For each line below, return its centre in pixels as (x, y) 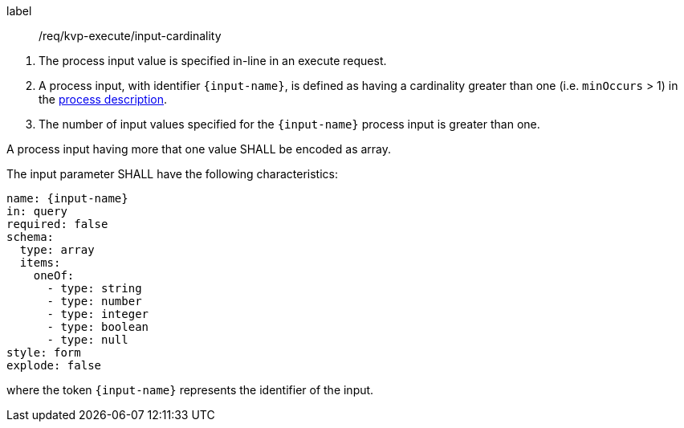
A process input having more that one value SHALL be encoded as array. (199, 149)
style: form (44, 353)
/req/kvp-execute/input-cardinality (130, 36)
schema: (31, 237)
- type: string (94, 288)
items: (40, 263)
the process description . (103, 99)
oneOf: (54, 275)
